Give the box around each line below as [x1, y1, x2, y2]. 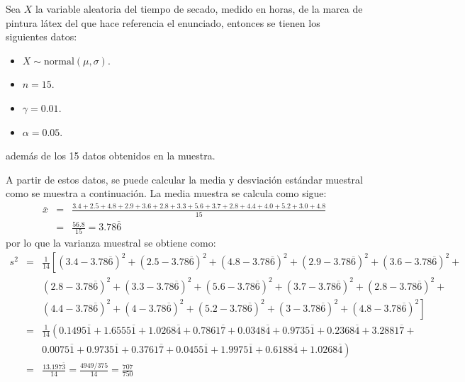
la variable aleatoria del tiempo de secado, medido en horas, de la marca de [35, 1, 363, 16]
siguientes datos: [6, 29, 77, 44]
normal [43, 56, 74, 67]
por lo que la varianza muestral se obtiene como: [6, 235, 216, 250]
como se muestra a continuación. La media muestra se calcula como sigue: [6, 186, 327, 201]
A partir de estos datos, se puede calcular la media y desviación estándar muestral [6, 172, 363, 186]
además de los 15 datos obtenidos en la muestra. [6, 148, 215, 163]
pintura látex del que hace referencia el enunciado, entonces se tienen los [6, 15, 320, 30]
